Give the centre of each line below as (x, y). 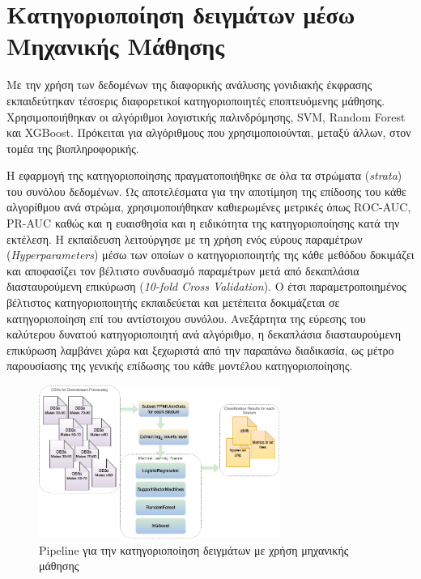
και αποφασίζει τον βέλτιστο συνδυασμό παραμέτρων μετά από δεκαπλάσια (183, 270)
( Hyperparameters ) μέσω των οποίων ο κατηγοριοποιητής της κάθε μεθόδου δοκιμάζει (210, 255)
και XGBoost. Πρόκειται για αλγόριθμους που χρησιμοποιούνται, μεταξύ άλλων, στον (209, 132)
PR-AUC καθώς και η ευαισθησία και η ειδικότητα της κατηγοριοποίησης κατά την (203, 223)
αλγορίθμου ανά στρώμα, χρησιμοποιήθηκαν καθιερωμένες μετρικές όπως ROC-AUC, (209, 207)
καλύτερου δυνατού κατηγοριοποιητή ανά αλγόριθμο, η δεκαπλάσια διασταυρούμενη (204, 334)
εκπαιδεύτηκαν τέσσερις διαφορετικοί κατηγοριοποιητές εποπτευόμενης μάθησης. (196, 100)
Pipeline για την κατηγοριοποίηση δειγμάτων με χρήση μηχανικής (194, 549)
